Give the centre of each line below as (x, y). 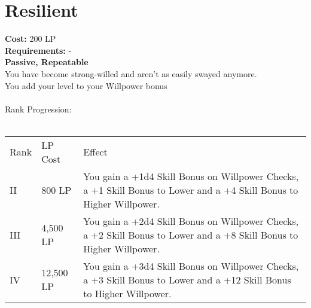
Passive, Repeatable (47, 62)
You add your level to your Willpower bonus (86, 85)
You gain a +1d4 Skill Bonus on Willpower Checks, (191, 176)
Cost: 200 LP (31, 39)
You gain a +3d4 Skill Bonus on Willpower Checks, (191, 266)
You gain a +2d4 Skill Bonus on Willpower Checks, (191, 221)
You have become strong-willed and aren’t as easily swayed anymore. (131, 73)
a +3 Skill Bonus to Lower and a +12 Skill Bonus (187, 279)
